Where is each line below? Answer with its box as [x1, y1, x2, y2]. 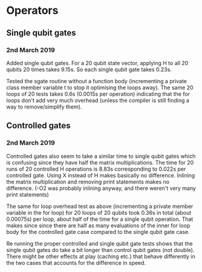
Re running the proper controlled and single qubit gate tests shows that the [6, 239, 193, 247]
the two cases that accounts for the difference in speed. [6, 259, 146, 266]
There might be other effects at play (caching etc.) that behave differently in [6, 253, 195, 260]
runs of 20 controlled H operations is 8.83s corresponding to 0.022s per [6, 165, 186, 172]
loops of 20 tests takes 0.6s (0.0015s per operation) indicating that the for [6, 90, 191, 97]
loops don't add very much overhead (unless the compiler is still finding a [6, 96, 189, 104]
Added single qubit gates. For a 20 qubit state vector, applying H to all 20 [6, 59, 189, 66]
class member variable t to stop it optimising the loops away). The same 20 [6, 84, 194, 91]
